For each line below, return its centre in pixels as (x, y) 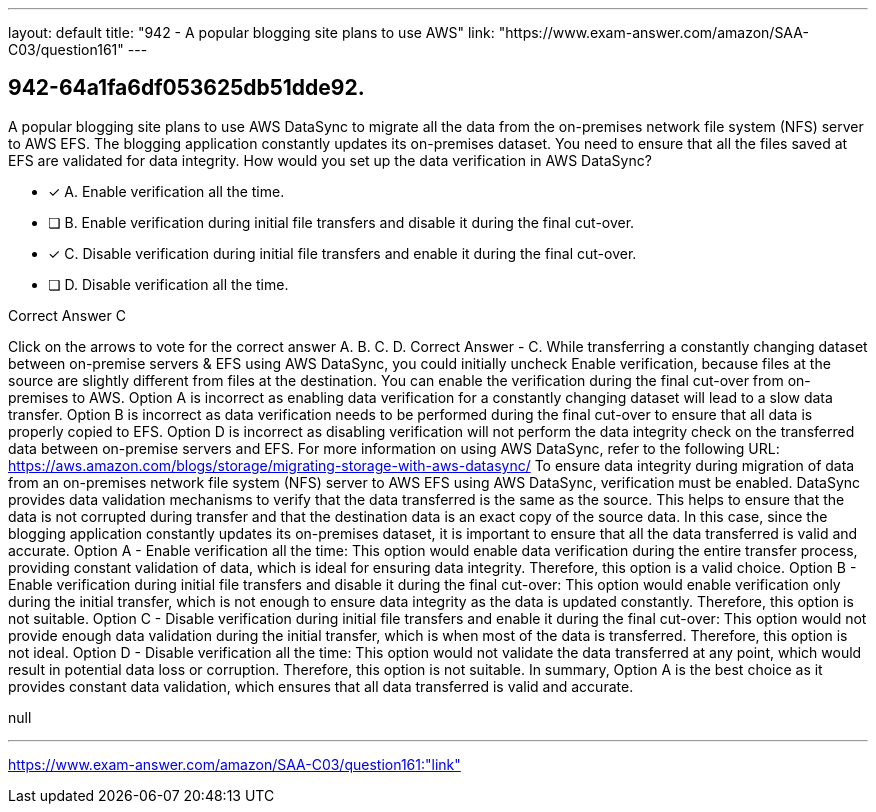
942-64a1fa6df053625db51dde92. (186, 88)
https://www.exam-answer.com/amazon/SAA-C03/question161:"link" (234, 764)
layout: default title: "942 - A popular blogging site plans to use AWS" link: (251, 32)
